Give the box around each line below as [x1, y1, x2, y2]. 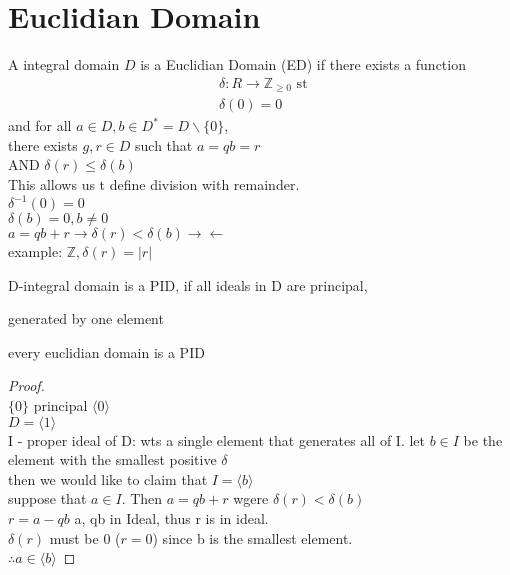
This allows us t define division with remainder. [8, 174, 300, 195]
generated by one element [8, 308, 164, 329]
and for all [8, 115, 72, 136]
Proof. [8, 375, 45, 396]
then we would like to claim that [8, 468, 208, 489]
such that [135, 134, 193, 155]
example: [8, 241, 63, 262]
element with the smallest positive [8, 449, 217, 470]
